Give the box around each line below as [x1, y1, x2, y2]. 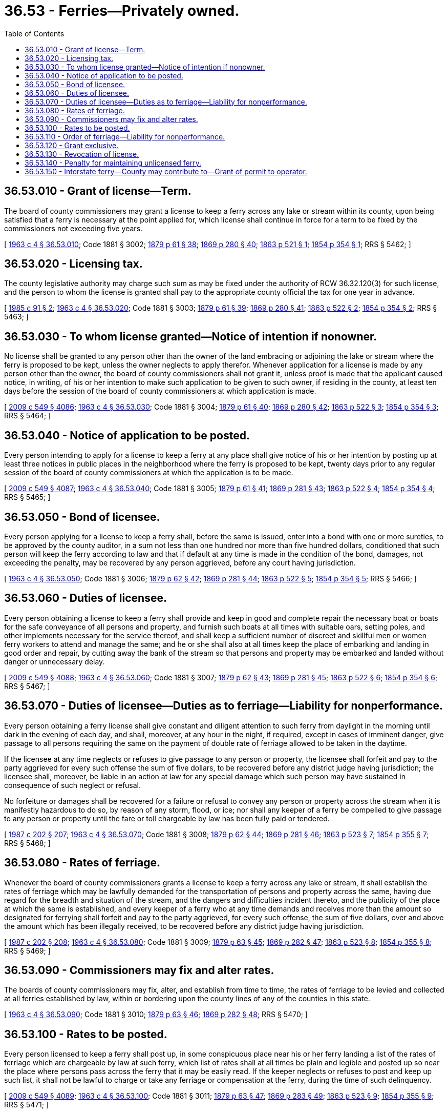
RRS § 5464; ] [4, 411, 51, 420]
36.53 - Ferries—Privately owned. [4, 2, 240, 19]
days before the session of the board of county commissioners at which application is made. [4, 387, 316, 396]
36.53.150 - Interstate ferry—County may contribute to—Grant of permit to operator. [25, 167, 307, 176]
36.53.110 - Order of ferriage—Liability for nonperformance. [25, 132, 225, 141]
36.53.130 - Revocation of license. [25, 149, 139, 158]
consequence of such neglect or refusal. [4, 780, 141, 790]
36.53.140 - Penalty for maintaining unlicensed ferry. [25, 158, 201, 167]
